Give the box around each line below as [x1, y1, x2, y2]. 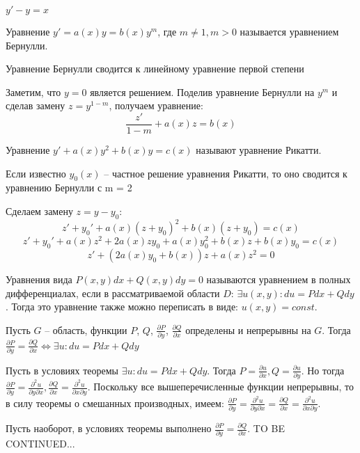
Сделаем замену [6, 204, 73, 218]
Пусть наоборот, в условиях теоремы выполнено [6, 421, 212, 435]
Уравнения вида [6, 272, 72, 287]
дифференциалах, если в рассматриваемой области [6, 285, 220, 300]
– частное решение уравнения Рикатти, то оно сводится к [104, 166, 347, 180]
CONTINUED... [6, 436, 75, 451]
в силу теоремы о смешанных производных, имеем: [6, 395, 224, 410]
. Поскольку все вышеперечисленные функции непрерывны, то [87, 379, 354, 394]
